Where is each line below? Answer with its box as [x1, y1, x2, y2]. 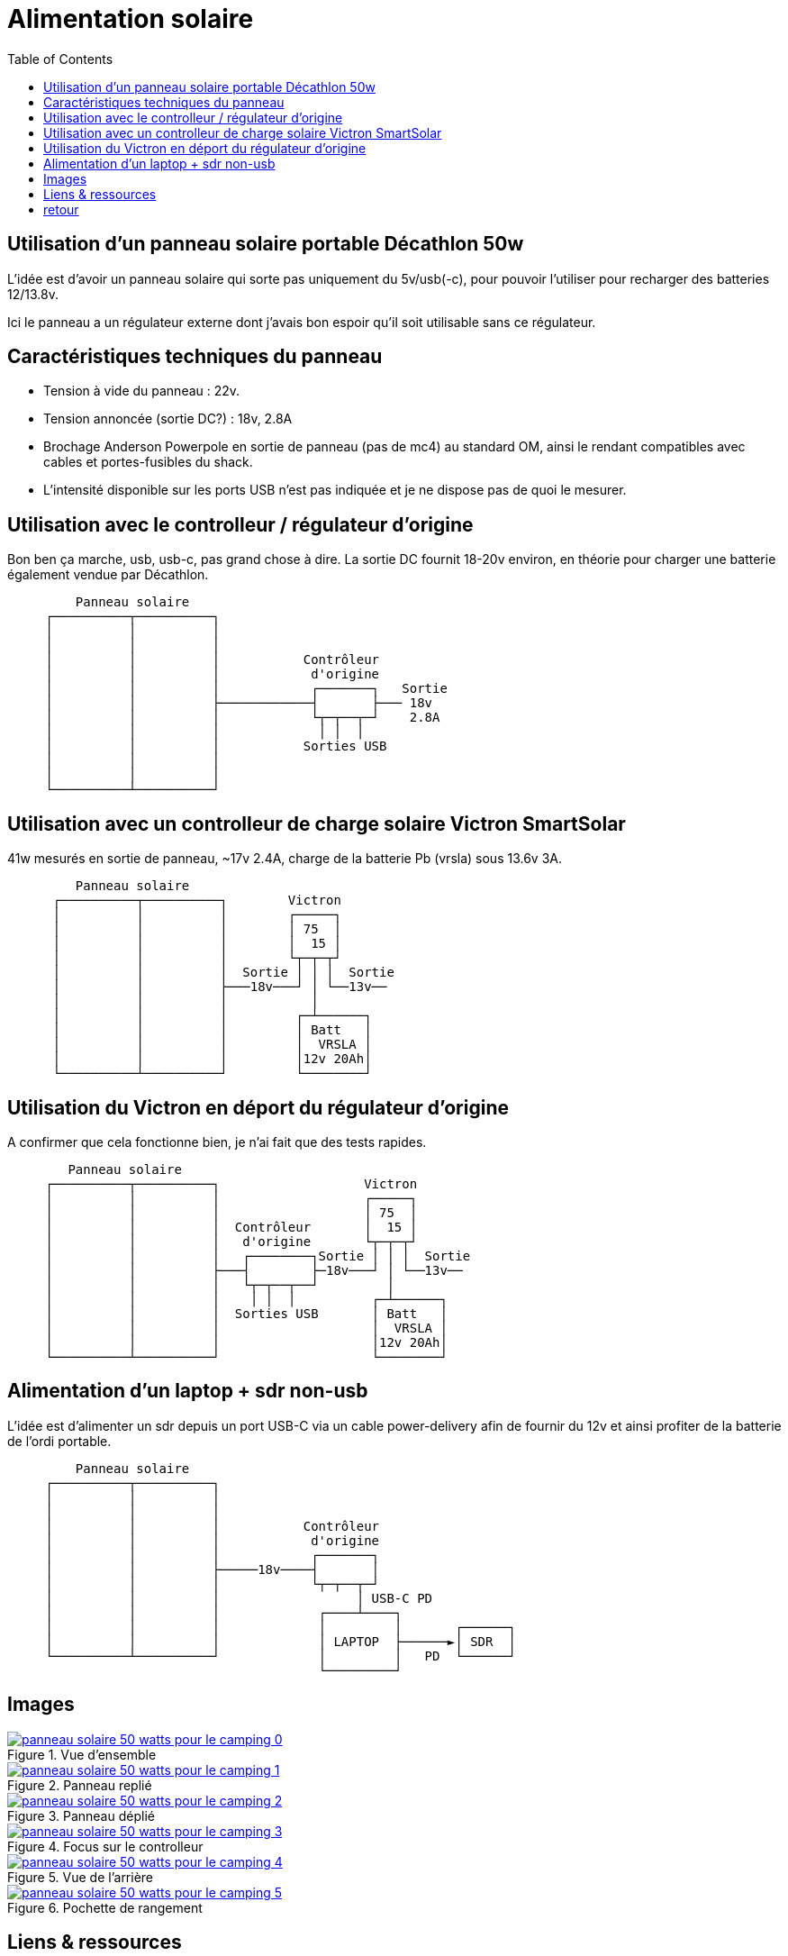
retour [43, 201, 79, 217]
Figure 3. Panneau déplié [7, 1807, 155, 1824]
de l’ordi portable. [7, 1433, 112, 1449]
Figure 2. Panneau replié [7, 1777, 152, 1793]
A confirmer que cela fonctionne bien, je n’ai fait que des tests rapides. [7, 1133, 427, 1150]
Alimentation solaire [7, 4, 254, 34]
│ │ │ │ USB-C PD [45, 1590, 433, 1606]
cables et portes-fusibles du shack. [43, 454, 253, 470]
